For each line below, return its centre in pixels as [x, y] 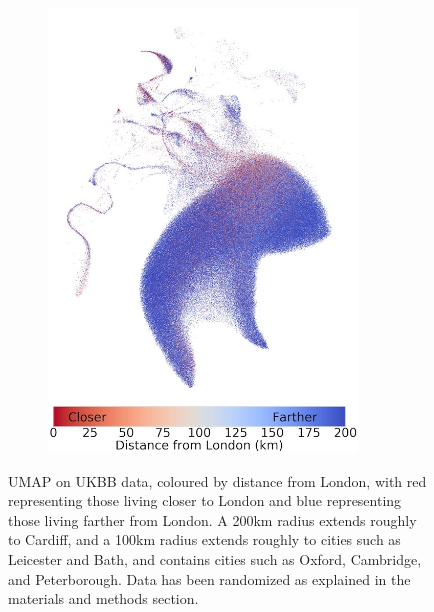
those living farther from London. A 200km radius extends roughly [212, 519]
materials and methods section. [103, 598]
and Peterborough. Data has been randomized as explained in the [209, 578]
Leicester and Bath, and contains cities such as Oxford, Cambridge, [215, 558]
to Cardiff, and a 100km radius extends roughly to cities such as [204, 539]
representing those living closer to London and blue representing [205, 500]
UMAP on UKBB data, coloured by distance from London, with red [217, 480]
